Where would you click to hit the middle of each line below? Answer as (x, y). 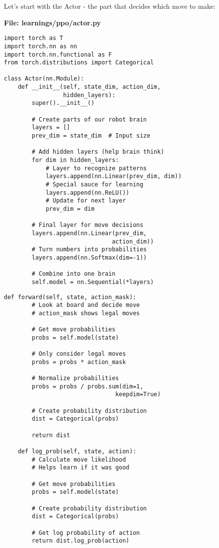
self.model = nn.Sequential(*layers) (93, 282)
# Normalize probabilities (75, 378)
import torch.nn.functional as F (58, 54)
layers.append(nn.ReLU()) (87, 193)
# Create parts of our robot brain (89, 119)
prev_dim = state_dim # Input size (91, 136)
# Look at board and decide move (86, 305)
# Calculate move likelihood (79, 459)
